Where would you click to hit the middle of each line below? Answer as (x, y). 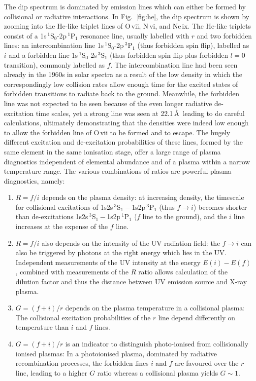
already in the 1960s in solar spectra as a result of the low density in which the (123, 74)
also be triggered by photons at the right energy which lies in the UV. (121, 252)
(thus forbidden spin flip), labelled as (193, 45)
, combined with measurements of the (72, 272)
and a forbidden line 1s (43, 55)
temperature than (42, 327)
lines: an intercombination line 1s (54, 45)
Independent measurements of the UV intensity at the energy (108, 262)
